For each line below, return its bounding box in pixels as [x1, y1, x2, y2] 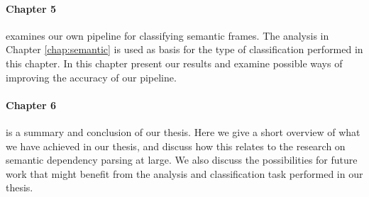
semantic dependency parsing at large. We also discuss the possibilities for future [6, 152, 358, 167]
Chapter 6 [6, 97, 57, 112]
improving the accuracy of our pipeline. [6, 69, 177, 84]
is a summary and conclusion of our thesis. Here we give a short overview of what [6, 124, 360, 139]
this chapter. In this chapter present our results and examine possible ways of [6, 55, 343, 70]
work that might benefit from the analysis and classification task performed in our [6, 166, 363, 181]
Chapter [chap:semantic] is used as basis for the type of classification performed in [6, 42, 363, 57]
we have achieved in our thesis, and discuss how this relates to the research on [6, 138, 346, 153]
